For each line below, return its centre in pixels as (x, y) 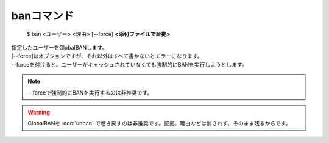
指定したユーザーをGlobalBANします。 (59, 47)
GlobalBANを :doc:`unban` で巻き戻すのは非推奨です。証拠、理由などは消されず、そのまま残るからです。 (159, 124)
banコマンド (43, 16)
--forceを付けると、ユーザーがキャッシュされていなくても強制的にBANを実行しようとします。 (129, 64)
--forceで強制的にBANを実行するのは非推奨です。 (90, 92)
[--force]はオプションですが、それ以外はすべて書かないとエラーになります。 (107, 56)
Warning (39, 112)
